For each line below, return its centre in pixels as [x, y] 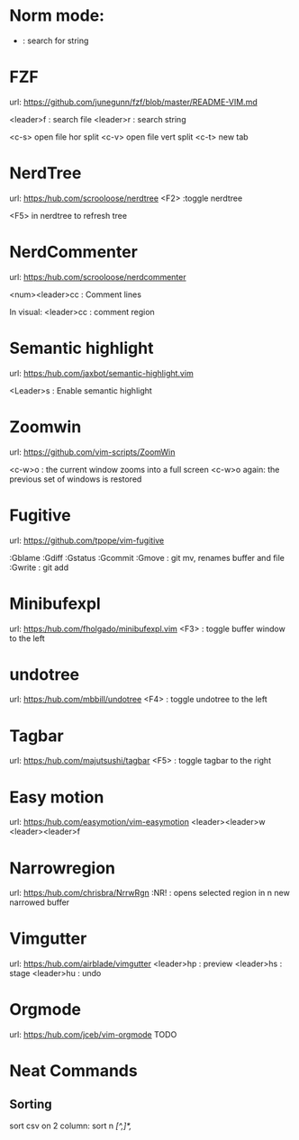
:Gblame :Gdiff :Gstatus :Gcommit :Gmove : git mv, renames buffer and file [147, 557]
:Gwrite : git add [39, 567]
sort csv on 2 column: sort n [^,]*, [71, 1126]
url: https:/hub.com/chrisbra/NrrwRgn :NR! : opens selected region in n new [149, 893]
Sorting [31, 1104]
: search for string [55, 41]
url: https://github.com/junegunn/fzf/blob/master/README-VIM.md [134, 102]
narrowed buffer [40, 902]
